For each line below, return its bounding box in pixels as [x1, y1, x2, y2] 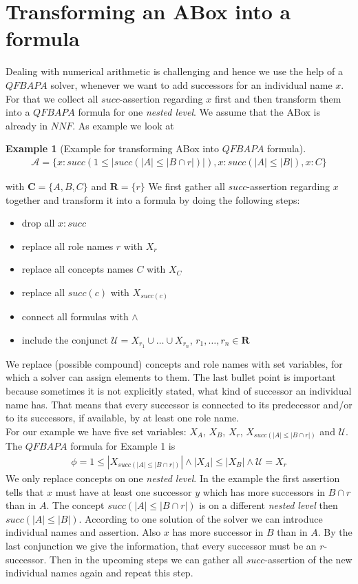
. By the [317, 525, 352, 539]
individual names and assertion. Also [6, 525, 161, 539]
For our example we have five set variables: [6, 424, 187, 438]
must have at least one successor [55, 484, 192, 499]
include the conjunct [21, 332, 108, 346]
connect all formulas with [21, 309, 129, 324]
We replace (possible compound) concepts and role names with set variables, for [6, 356, 343, 371]
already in [6, 118, 48, 132]
